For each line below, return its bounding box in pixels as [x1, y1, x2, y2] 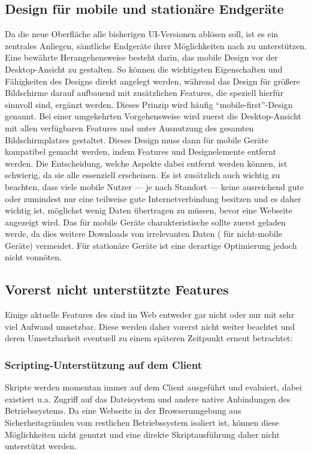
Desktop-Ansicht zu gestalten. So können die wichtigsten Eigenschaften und [5, 62, 283, 75]
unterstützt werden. [5, 440, 77, 452]
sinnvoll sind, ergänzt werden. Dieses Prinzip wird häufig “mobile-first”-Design [5, 98, 293, 110]
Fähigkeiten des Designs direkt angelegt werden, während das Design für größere [5, 74, 300, 87]
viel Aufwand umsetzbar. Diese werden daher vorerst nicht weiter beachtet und [5, 320, 295, 332]
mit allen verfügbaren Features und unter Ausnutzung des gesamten [5, 121, 254, 134]
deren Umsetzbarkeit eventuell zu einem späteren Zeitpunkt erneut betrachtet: [5, 332, 293, 344]
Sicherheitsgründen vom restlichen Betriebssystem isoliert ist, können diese [5, 416, 279, 429]
